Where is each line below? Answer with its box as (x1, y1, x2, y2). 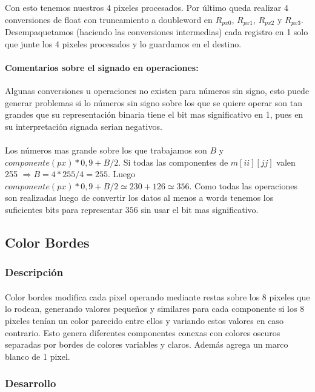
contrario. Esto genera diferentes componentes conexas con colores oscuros (5, 326, 280, 339)
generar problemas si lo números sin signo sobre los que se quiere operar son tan (5, 96, 302, 109)
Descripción (5, 265, 64, 280)
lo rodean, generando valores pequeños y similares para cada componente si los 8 (5, 302, 305, 315)
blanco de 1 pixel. (5, 350, 70, 362)
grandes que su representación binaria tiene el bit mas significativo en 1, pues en (5, 108, 303, 121)
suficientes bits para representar (5, 203, 123, 215)
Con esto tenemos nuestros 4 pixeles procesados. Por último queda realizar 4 (5, 1, 288, 13)
